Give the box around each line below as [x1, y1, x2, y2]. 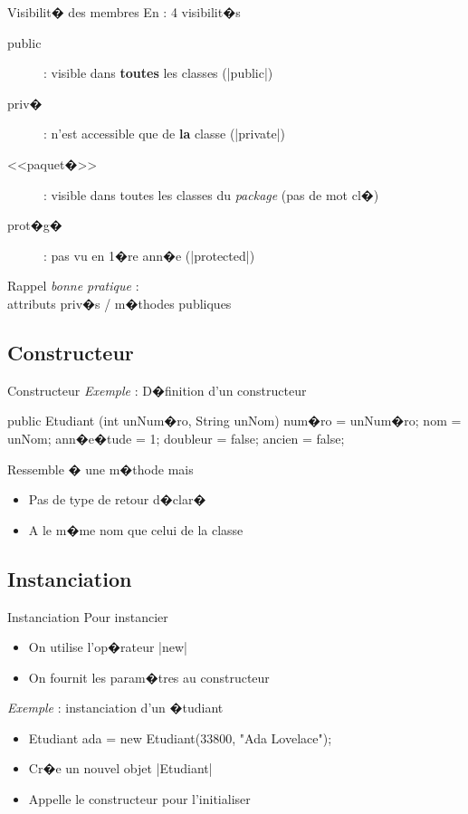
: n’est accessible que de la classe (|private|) [43, 124, 286, 143]
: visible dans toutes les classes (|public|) [43, 63, 273, 82]
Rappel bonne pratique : [7, 276, 139, 295]
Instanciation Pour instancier [7, 607, 168, 626]
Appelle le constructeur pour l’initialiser [28, 790, 251, 809]
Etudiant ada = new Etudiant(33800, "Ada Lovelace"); [28, 728, 332, 747]
